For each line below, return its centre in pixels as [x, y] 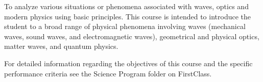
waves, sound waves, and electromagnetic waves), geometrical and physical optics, [132, 36]
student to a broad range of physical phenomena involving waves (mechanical [125, 26]
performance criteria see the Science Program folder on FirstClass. [108, 73]
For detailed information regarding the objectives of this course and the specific [128, 63]
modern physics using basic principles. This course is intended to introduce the [127, 16]
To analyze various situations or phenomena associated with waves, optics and [126, 6]
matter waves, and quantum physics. [61, 46]
